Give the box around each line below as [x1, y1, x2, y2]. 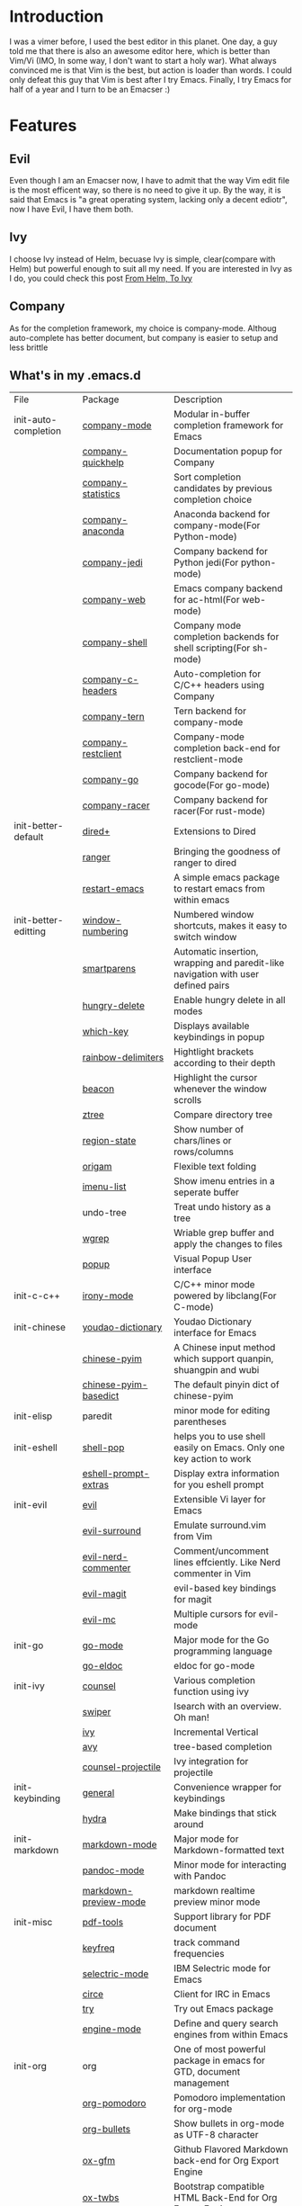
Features [9, 115, 77, 136]
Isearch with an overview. [173, 1700, 281, 1713]
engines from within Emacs [173, 2029, 289, 2041]
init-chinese [13, 1321, 66, 1333]
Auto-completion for [173, 668, 262, 680]
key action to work [173, 1453, 252, 1466]
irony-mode [82, 1289, 134, 1302]
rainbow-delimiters [82, 1051, 164, 1063]
